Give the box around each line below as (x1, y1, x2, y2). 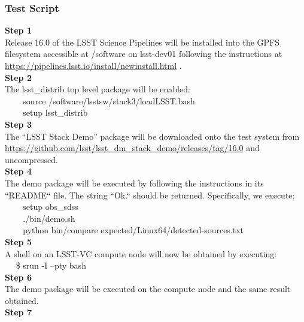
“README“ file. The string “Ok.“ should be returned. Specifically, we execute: (5, 188, 295, 201)
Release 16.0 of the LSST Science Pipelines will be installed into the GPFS (5, 35, 280, 48)
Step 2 (5, 71, 32, 83)
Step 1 (5, 24, 32, 37)
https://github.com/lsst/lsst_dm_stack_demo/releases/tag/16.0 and (5, 142, 260, 154)
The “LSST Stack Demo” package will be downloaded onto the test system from (5, 130, 300, 142)
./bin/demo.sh (23, 212, 75, 224)
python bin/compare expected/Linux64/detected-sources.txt (23, 224, 244, 236)
